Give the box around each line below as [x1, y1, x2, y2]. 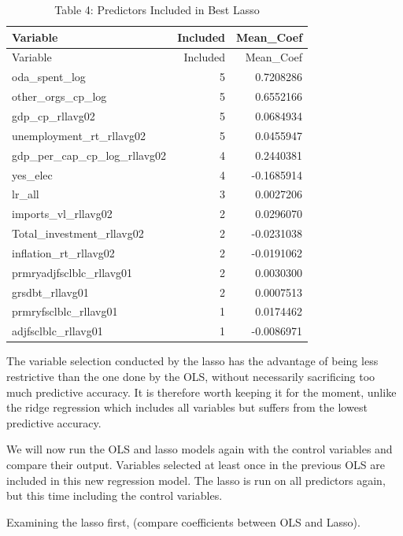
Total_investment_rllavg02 [12, 225, 144, 242]
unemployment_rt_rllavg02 [12, 127, 146, 143]
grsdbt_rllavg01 [12, 283, 89, 300]
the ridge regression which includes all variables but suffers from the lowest [6, 399, 368, 416]
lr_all [12, 186, 39, 202]
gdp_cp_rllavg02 [12, 107, 95, 124]
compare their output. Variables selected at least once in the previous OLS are [6, 456, 385, 472]
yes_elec [12, 166, 53, 183]
